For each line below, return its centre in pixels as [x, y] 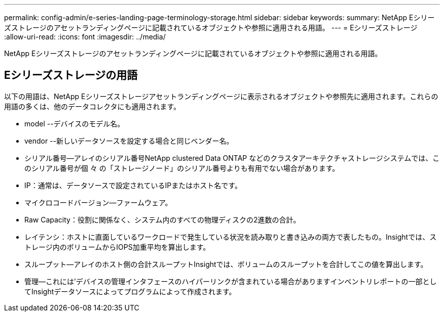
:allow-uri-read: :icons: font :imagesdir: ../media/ [85, 37]
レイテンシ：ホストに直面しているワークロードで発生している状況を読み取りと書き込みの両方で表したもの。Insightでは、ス [231, 237]
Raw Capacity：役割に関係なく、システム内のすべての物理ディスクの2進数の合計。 [162, 219]
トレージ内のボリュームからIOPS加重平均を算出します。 [117, 247]
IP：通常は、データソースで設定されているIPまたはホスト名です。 [133, 185]
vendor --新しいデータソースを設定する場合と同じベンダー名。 [129, 141]
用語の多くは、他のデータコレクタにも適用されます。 [92, 106]
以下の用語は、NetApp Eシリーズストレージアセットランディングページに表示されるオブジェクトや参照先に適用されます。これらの [221, 96]
